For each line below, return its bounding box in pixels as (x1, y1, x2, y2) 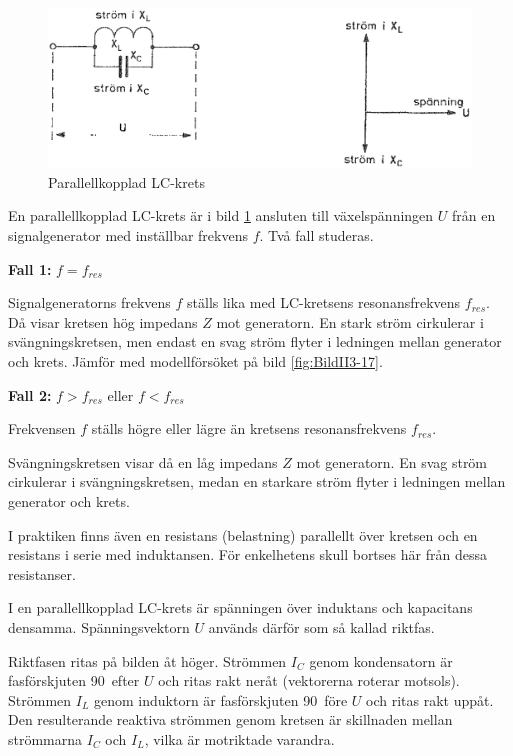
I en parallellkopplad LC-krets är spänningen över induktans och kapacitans (8, 597, 473, 618)
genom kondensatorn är (309, 650, 453, 671)
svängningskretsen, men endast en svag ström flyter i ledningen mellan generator (8, 331, 502, 352)
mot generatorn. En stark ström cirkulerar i (216, 311, 484, 332)
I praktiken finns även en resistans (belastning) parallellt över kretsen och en (8, 524, 478, 545)
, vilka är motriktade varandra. (144, 728, 335, 749)
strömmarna (8, 728, 83, 749)
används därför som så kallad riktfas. (208, 616, 435, 637)
